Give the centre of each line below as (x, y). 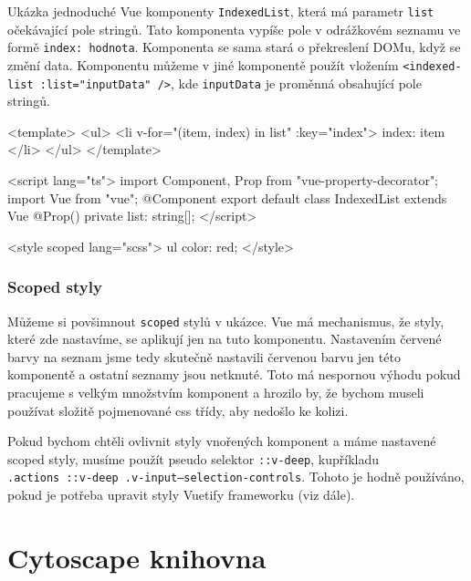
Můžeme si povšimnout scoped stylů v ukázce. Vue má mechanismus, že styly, (226, 321)
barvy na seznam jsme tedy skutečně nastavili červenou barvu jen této (204, 356)
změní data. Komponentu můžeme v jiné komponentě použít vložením (203, 64)
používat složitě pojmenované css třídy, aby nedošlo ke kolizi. (178, 410)
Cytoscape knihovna (137, 557)
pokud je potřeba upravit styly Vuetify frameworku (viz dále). (181, 495)
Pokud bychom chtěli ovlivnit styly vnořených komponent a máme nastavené (222, 441)
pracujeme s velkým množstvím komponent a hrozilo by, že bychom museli (216, 393)
